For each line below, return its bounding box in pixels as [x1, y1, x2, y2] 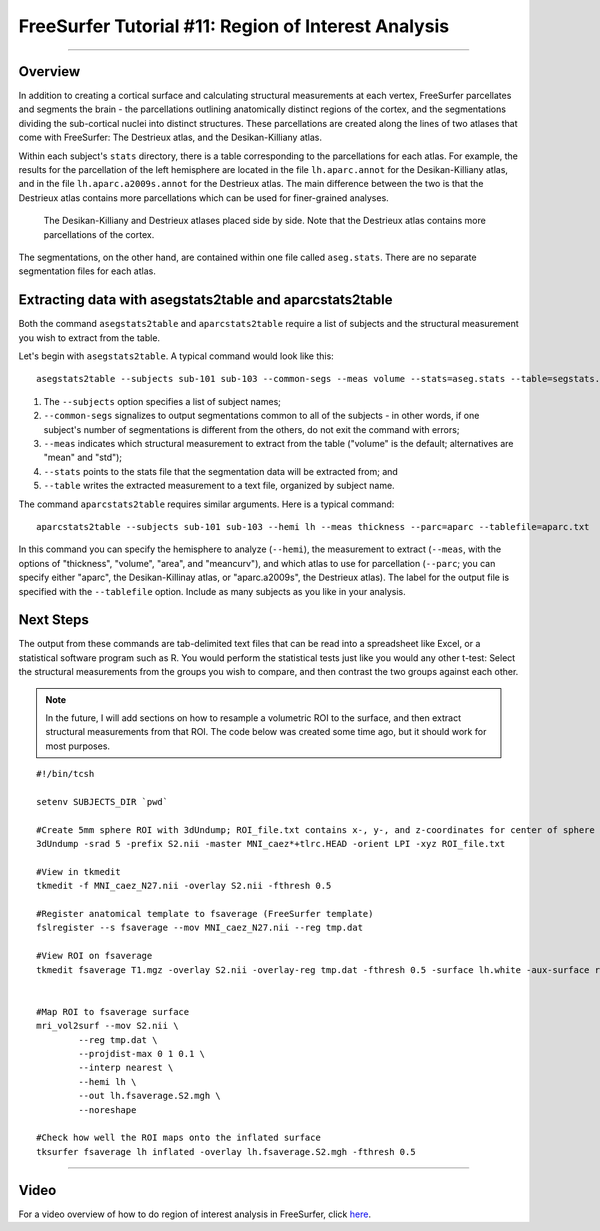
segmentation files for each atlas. [18, 265, 157, 277]
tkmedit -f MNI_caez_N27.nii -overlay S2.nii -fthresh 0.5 [36, 880, 332, 892]
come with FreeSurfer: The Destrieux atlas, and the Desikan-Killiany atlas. [18, 131, 323, 144]
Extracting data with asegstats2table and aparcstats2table [18, 291, 393, 309]
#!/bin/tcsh [36, 768, 95, 780]
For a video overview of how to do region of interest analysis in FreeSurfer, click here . [18, 1208, 372, 1220]
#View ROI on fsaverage [36, 950, 153, 962]
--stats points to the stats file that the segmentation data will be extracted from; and [43, 465, 399, 477]
